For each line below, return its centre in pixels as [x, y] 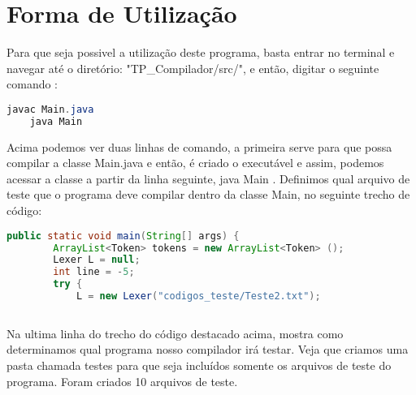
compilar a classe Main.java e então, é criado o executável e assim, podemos [195, 163]
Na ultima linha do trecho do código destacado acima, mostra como [175, 333]
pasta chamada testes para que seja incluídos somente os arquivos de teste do [199, 365]
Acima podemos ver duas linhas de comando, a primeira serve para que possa [199, 146]
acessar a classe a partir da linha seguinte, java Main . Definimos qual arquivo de [208, 178]
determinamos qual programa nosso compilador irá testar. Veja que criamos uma [208, 349]
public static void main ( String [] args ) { [123, 236]
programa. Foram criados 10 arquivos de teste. [122, 381]
